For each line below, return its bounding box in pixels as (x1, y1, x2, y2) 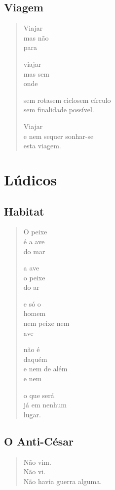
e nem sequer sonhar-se (23, 131, 94, 141)
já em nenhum (23, 400, 67, 410)
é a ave (23, 236, 45, 246)
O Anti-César (4, 433, 74, 448)
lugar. (23, 409, 41, 419)
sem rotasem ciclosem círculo (23, 94, 111, 105)
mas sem (23, 68, 50, 79)
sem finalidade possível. (23, 104, 94, 115)
